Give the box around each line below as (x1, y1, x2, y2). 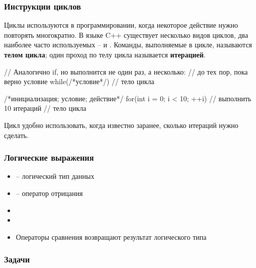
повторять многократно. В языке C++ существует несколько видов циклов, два (4, 29, 248, 40)
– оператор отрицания (16, 187, 83, 198)
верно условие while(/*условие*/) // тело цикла (4, 76, 154, 87)
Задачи (4, 253, 30, 265)
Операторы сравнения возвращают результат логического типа (16, 231, 207, 242)
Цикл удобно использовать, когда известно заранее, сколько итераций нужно (4, 119, 238, 130)
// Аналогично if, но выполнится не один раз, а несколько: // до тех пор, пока (4, 66, 248, 77)
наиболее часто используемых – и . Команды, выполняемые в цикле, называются (4, 39, 252, 50)
